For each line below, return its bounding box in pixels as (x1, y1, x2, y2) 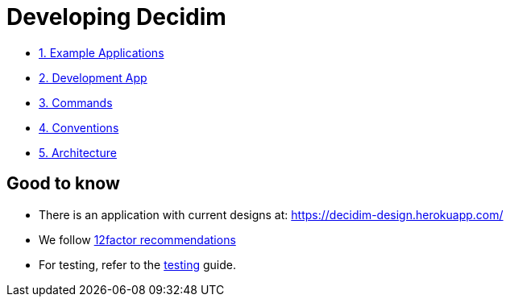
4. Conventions (39, 120, 119, 135)
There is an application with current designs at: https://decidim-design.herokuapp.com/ (39, 207, 504, 222)
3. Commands (39, 95, 113, 110)
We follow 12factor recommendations (39, 232, 236, 247)
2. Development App (39, 70, 147, 85)
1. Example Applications (39, 45, 164, 60)
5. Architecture (39, 145, 117, 160)
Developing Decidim (6, 3, 226, 31)
